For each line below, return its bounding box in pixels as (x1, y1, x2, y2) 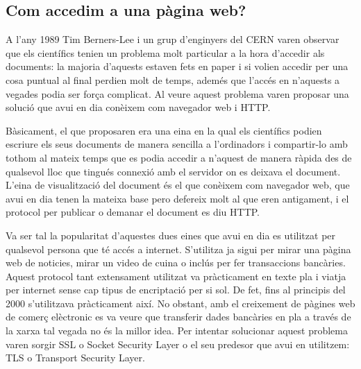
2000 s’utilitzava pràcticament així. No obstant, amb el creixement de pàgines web (6, 295, 355, 310)
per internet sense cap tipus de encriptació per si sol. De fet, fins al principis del (6, 282, 346, 297)
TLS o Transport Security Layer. (6, 350, 145, 365)
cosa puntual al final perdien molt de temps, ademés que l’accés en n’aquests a (6, 72, 340, 87)
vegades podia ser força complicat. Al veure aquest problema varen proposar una (6, 86, 349, 101)
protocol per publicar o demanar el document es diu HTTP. (6, 205, 260, 219)
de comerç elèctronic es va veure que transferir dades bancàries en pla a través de (6, 309, 351, 324)
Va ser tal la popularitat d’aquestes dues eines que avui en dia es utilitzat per (6, 228, 336, 242)
